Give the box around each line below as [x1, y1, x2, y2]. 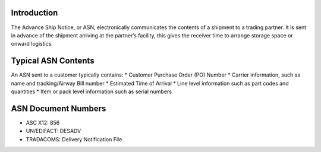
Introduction [11, 8, 58, 18]
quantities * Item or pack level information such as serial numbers [11, 88, 172, 95]
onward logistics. [11, 40, 53, 47]
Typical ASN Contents [11, 56, 95, 66]
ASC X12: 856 [26, 119, 60, 126]
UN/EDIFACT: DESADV [26, 128, 81, 135]
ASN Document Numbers [11, 103, 106, 113]
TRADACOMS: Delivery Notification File [26, 135, 122, 142]
